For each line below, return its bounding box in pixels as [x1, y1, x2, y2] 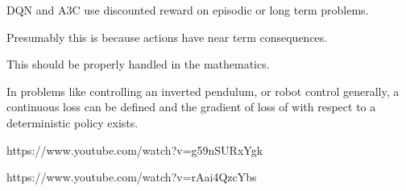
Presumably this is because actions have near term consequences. [6, 28, 328, 45]
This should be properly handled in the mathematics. [6, 56, 270, 73]
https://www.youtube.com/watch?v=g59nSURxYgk [6, 141, 263, 158]
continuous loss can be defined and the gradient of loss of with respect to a [6, 98, 376, 115]
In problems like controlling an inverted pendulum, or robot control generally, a [6, 82, 400, 99]
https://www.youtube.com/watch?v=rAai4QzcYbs [6, 168, 257, 185]
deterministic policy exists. [6, 114, 139, 131]
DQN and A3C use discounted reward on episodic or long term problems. [6, 2, 369, 18]
